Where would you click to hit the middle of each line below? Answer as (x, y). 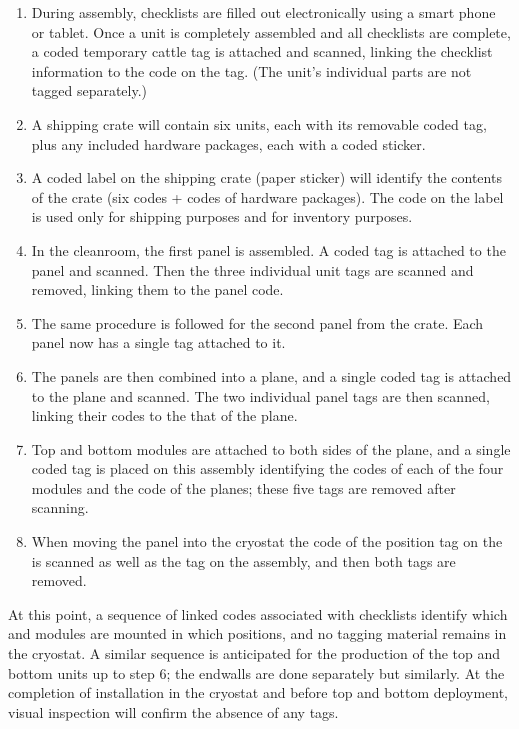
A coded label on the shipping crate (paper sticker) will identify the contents (266, 177)
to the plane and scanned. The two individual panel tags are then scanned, (260, 395)
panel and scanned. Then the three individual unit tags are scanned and (252, 269)
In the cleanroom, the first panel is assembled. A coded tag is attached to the (268, 249)
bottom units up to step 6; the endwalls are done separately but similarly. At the (256, 672)
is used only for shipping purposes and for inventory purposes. (222, 216)
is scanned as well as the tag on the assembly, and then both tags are (243, 560)
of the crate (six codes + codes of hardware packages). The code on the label (267, 196)
